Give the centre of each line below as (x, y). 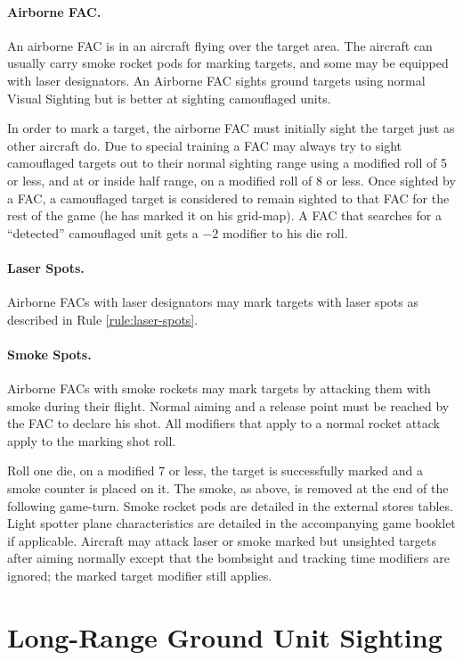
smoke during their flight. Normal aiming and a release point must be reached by (228, 405)
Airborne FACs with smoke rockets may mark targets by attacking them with (219, 388)
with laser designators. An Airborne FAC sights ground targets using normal (216, 80)
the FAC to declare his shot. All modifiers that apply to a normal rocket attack (223, 423)
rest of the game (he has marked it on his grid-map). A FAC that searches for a (224, 215)
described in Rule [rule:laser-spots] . (103, 319)
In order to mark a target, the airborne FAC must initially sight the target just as (231, 128)
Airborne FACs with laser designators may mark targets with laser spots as (213, 302)
